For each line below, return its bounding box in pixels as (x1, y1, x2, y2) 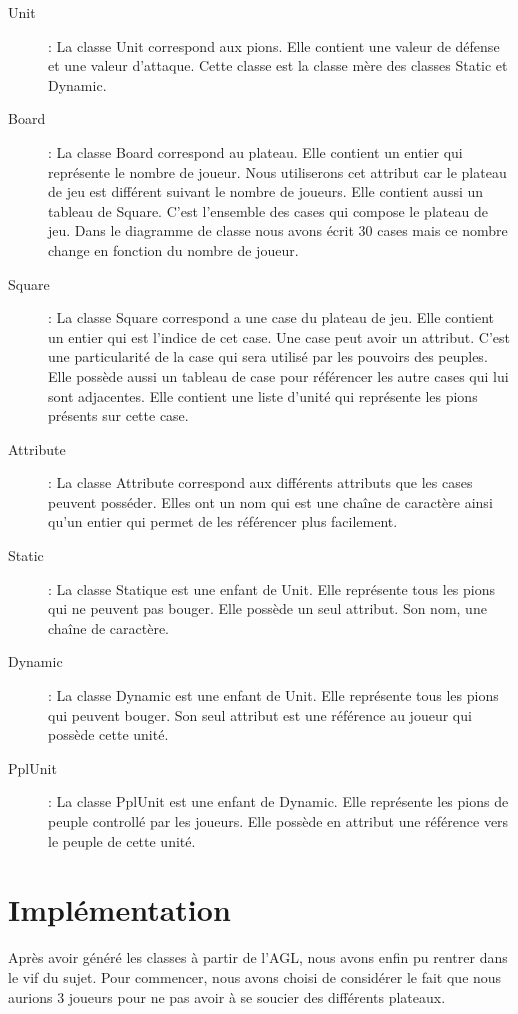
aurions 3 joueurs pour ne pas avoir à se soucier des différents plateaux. (8, 986, 446, 1007)
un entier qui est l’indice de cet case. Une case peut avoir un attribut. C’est (48, 326, 510, 347)
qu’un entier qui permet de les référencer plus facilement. (48, 511, 398, 532)
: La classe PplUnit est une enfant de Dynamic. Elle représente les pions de (48, 791, 509, 812)
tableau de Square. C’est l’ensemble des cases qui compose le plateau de (48, 200, 488, 221)
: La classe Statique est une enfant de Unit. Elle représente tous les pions (48, 578, 496, 599)
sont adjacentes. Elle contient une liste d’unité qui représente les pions (48, 385, 478, 406)
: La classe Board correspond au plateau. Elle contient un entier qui (48, 141, 463, 162)
